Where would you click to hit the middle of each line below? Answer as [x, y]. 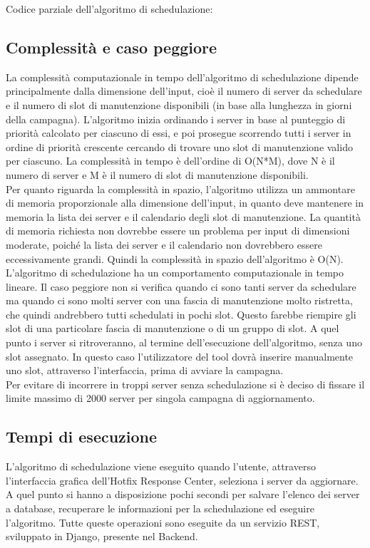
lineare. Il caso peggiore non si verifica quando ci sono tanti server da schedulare [181, 286]
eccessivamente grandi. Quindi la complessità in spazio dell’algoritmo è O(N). [175, 258]
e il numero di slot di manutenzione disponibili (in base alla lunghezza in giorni [179, 104]
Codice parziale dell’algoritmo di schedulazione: [109, 9]
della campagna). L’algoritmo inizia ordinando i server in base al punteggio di [176, 119]
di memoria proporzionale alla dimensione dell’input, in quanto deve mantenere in [185, 203]
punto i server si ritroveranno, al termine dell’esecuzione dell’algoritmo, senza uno [184, 342]
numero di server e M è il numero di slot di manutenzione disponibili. [157, 174]
